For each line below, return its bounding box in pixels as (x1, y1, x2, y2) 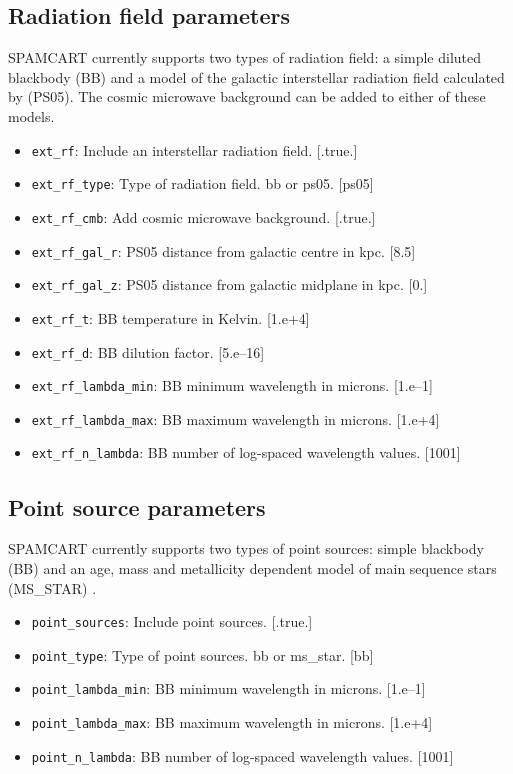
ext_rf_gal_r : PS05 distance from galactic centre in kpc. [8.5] (31, 240, 416, 261)
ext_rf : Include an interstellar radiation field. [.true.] (31, 139, 358, 160)
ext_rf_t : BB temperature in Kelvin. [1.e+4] (31, 307, 310, 328)
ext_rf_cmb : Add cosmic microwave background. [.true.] (31, 206, 376, 227)
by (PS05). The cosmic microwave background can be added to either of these (8, 86, 486, 107)
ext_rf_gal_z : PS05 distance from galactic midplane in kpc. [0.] (31, 274, 428, 295)
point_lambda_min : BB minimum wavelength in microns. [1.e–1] (31, 678, 426, 699)
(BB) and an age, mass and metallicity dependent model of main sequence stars (8, 557, 497, 578)
